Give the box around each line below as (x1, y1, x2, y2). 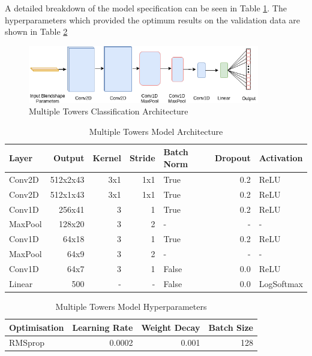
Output (53, 152, 85, 164)
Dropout (214, 152, 251, 164)
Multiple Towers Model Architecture (89, 125, 223, 137)
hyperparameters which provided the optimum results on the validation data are (5, 13, 301, 26)
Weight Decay (141, 321, 200, 333)
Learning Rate (72, 321, 133, 333)
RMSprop (9, 336, 44, 349)
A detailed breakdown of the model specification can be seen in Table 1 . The (5, 2, 287, 14)
